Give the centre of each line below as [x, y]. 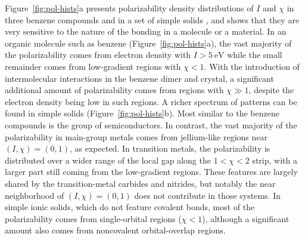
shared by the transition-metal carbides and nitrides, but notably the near [140, 183]
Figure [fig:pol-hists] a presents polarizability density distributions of [129, 8]
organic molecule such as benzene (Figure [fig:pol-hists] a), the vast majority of [148, 43]
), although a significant [246, 218]
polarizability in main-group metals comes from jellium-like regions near [136, 136]
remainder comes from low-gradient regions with [93, 66]
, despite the [271, 90]
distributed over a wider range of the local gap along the [108, 160]
